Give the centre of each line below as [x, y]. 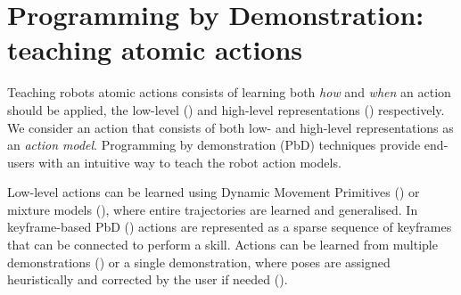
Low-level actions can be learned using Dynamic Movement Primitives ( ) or [214, 192]
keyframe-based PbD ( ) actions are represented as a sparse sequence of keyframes [230, 227]
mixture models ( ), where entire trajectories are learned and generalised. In [213, 209]
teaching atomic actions [155, 49]
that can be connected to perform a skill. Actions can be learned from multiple [222, 245]
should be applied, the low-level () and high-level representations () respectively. [226, 109]
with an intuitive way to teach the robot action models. [190, 162]
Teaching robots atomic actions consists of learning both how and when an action [229, 92]
